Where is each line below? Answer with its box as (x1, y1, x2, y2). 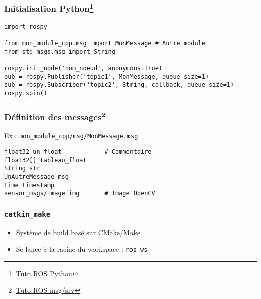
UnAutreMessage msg (4, 173, 69, 180)
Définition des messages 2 (4, 109, 106, 123)
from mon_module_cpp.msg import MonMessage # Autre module (4, 39, 205, 47)
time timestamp (4, 181, 55, 189)
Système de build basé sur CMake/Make (16, 227, 140, 237)
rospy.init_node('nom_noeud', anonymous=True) (4, 64, 162, 72)
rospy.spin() (4, 89, 47, 97)
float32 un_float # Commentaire (4, 148, 152, 155)
